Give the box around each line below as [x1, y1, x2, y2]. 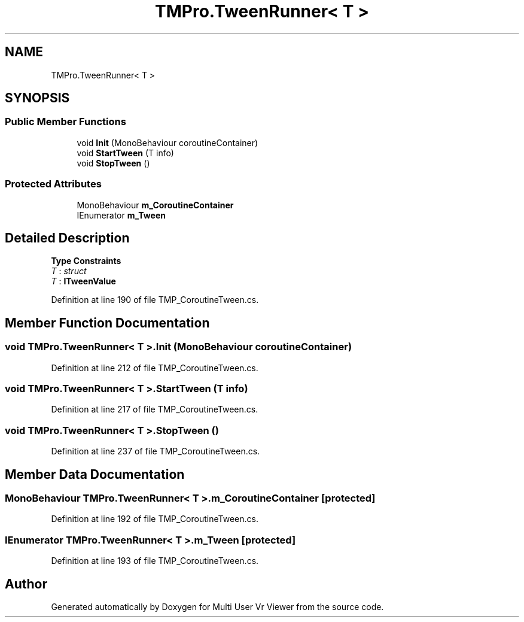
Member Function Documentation [5, 315, 210, 330]
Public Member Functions [5, 116, 126, 128]
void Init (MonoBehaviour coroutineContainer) [77, 137, 258, 148]
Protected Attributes [5, 178, 102, 190]
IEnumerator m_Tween [77, 210, 166, 220]
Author [5, 576, 47, 591]
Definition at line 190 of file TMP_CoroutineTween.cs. [51, 295, 259, 305]
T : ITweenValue [51, 276, 116, 287]
